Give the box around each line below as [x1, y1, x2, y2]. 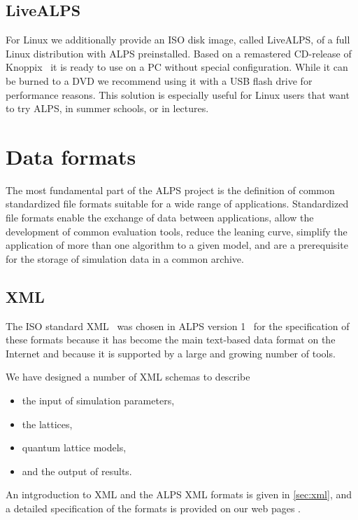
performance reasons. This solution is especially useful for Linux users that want [6, 87, 350, 102]
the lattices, [22, 416, 73, 431]
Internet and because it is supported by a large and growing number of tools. [6, 345, 336, 360]
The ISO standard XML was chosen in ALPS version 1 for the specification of [6, 318, 350, 333]
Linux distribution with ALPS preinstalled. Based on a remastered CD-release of [6, 46, 352, 60]
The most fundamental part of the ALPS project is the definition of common [6, 182, 335, 197]
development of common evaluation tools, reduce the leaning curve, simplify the [6, 224, 348, 238]
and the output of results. [22, 463, 132, 478]
